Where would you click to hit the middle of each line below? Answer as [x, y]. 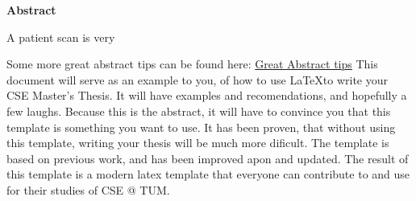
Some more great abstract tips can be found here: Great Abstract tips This [192, 64]
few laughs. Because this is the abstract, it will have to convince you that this [199, 111]
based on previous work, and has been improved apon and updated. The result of [208, 158]
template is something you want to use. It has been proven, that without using [201, 127]
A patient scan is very [61, 37]
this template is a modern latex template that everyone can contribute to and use [208, 174]
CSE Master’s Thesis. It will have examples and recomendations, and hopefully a [207, 95]
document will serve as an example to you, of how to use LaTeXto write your [197, 79]
